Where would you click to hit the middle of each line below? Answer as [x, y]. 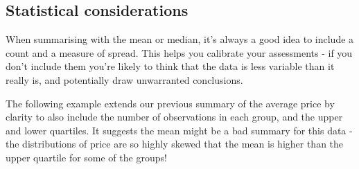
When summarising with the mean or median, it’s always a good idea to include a [180, 39]
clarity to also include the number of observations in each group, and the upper [174, 117]
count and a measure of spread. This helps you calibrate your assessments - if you [179, 52]
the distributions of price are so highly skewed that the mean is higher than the [175, 144]
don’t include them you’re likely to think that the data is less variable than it [170, 66]
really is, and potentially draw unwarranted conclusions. [124, 79]
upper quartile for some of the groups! [86, 157]
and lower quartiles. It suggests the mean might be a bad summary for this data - [179, 130]
